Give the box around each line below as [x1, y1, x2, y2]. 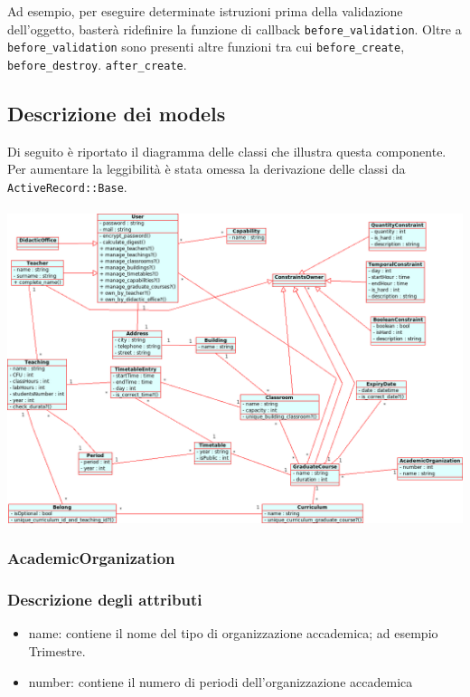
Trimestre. [28, 642, 86, 661]
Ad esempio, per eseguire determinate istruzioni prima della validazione [7, 2, 403, 20]
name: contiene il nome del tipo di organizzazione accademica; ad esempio [28, 624, 438, 643]
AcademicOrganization [7, 547, 175, 569]
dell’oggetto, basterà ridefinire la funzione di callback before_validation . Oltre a [7, 19, 462, 38]
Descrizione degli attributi [7, 588, 202, 611]
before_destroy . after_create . [7, 54, 187, 73]
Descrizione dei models [7, 99, 226, 127]
